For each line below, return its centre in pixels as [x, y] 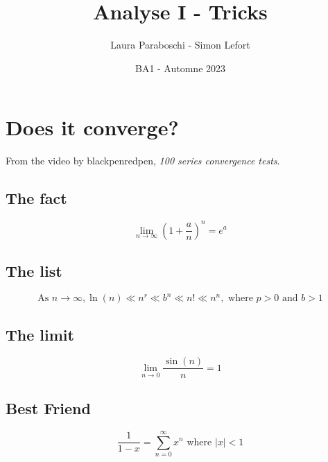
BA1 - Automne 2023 [180, 68]
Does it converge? [92, 127]
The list [34, 270]
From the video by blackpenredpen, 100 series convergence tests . [143, 161]
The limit [40, 334]
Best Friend [48, 408]
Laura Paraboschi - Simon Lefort [180, 45]
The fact [36, 198]
